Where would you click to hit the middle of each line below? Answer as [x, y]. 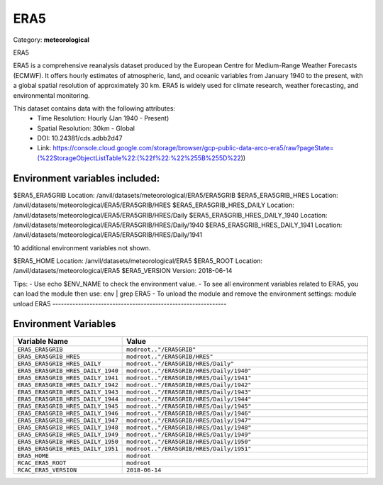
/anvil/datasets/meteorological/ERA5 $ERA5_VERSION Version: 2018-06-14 [123, 271]
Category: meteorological [51, 40]
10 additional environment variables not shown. [82, 247]
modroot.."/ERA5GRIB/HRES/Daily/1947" [189, 420]
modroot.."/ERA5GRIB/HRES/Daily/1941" [189, 378]
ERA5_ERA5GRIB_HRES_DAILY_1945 [68, 406]
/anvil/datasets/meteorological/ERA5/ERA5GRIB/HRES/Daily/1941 [107, 235]
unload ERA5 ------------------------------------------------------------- [120, 303]
